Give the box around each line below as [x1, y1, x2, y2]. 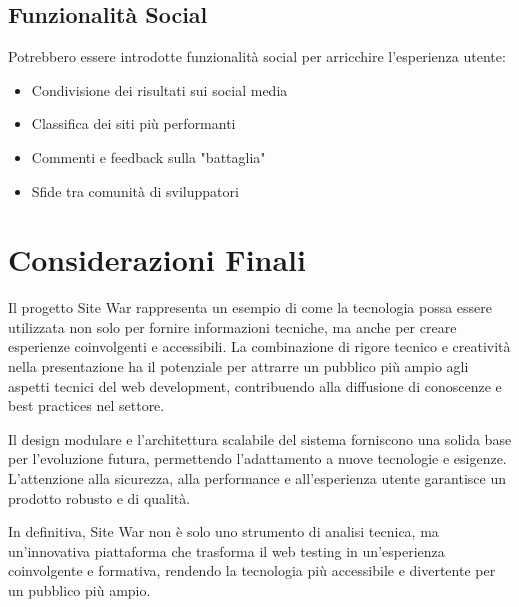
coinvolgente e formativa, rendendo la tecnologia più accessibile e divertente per [8, 560, 496, 581]
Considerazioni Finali [8, 239, 306, 280]
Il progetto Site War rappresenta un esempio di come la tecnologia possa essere [8, 297, 492, 318]
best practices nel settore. [8, 395, 165, 416]
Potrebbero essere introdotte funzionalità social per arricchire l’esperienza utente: [8, 46, 506, 67]
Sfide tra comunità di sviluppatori [31, 180, 239, 201]
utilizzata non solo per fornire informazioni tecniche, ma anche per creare [8, 316, 457, 337]
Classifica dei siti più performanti [31, 113, 236, 134]
